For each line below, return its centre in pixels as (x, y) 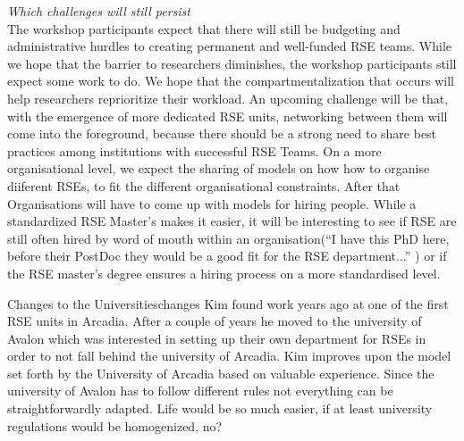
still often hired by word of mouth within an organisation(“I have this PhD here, (228, 238)
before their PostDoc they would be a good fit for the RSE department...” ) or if (227, 256)
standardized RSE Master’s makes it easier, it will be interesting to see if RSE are (232, 221)
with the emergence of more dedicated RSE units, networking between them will (228, 116)
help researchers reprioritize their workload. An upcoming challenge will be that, (228, 98)
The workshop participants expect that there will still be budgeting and (204, 28)
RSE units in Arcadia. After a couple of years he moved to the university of (215, 321)
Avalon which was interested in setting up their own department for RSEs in (217, 338)
